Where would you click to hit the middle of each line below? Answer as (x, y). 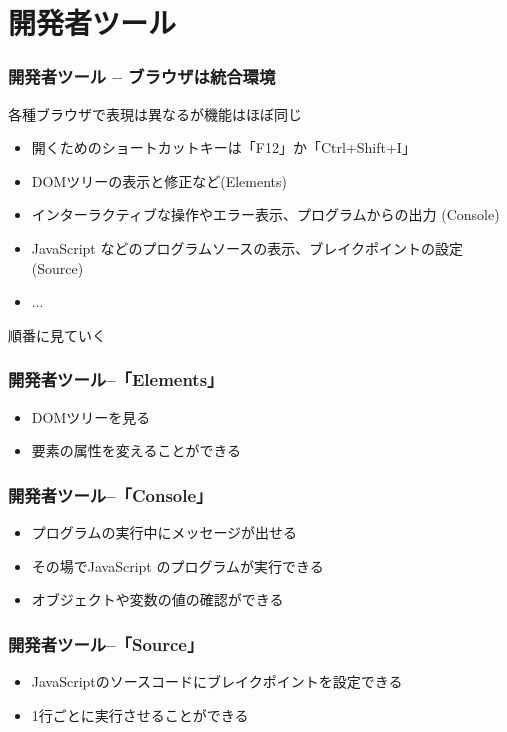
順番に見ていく (57, 334)
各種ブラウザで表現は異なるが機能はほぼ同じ (155, 113)
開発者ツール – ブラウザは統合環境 (142, 76)
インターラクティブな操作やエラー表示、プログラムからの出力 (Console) (265, 214)
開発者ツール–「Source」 (106, 643)
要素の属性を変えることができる (136, 450)
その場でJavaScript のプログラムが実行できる (177, 565)
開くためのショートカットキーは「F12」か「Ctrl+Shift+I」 (223, 147)
